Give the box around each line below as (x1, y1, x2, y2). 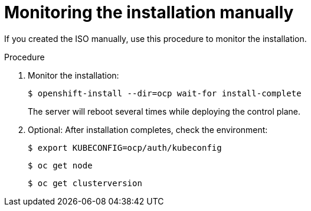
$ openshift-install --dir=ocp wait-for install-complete (28, 88, 302, 98)
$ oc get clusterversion (28, 178, 142, 188)
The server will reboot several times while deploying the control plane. (28, 106, 301, 116)
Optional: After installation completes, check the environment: (28, 124, 268, 135)
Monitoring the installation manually (4, 2, 294, 22)
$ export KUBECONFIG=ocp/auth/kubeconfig (28, 142, 222, 152)
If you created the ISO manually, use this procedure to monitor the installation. (4, 33, 307, 44)
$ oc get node (28, 160, 93, 170)
